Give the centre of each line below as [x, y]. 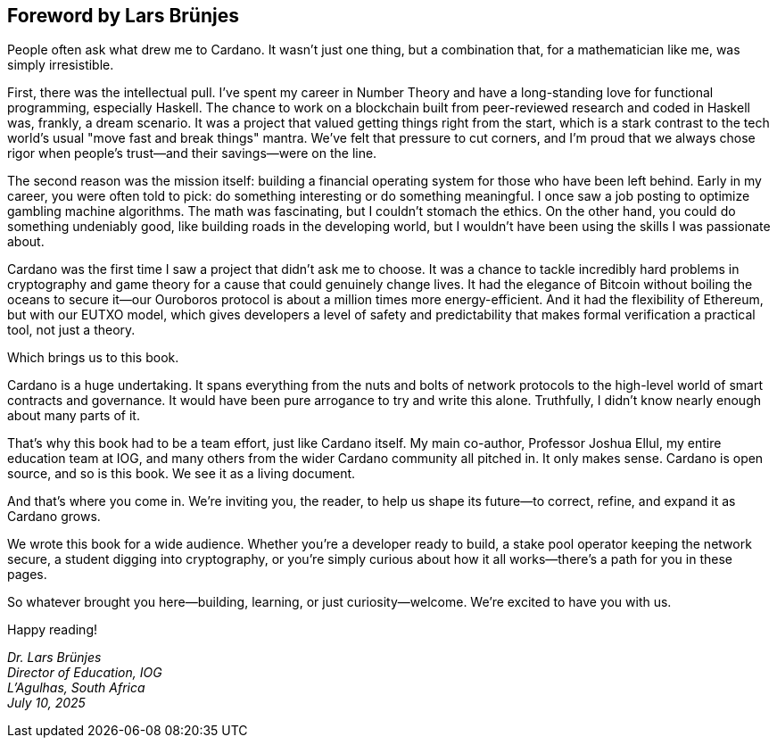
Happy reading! [52, 630]
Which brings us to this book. [93, 358]
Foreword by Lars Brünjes [123, 16]
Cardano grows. [54, 517]
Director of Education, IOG [85, 673]
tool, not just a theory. [71, 330]
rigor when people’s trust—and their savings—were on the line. [192, 153]
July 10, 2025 [46, 703]
